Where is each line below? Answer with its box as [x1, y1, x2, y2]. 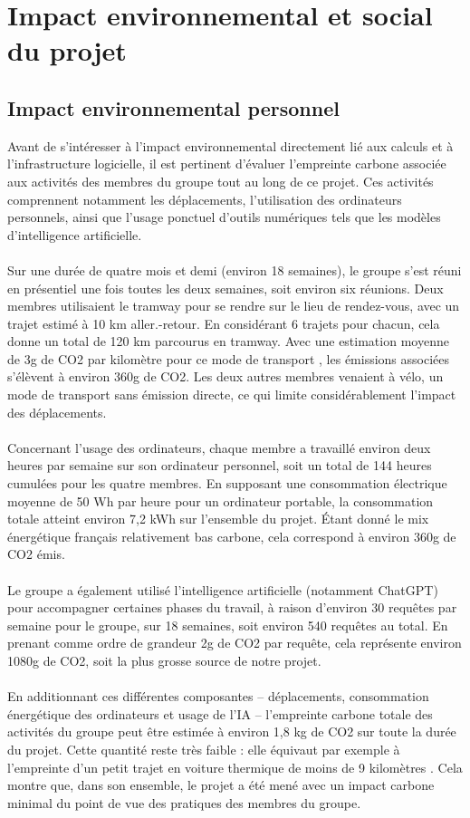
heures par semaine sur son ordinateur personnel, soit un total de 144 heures [7, 456, 432, 475]
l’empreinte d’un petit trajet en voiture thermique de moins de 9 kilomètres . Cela [7, 757, 463, 776]
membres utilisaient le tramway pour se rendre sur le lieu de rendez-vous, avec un [7, 296, 460, 315]
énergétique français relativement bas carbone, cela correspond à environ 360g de [7, 526, 456, 545]
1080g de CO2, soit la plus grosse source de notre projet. [7, 650, 321, 669]
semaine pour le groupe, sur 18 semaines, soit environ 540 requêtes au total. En [7, 615, 448, 634]
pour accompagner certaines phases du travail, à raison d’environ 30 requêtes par [7, 598, 457, 617]
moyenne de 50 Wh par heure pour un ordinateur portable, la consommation [7, 491, 434, 510]
